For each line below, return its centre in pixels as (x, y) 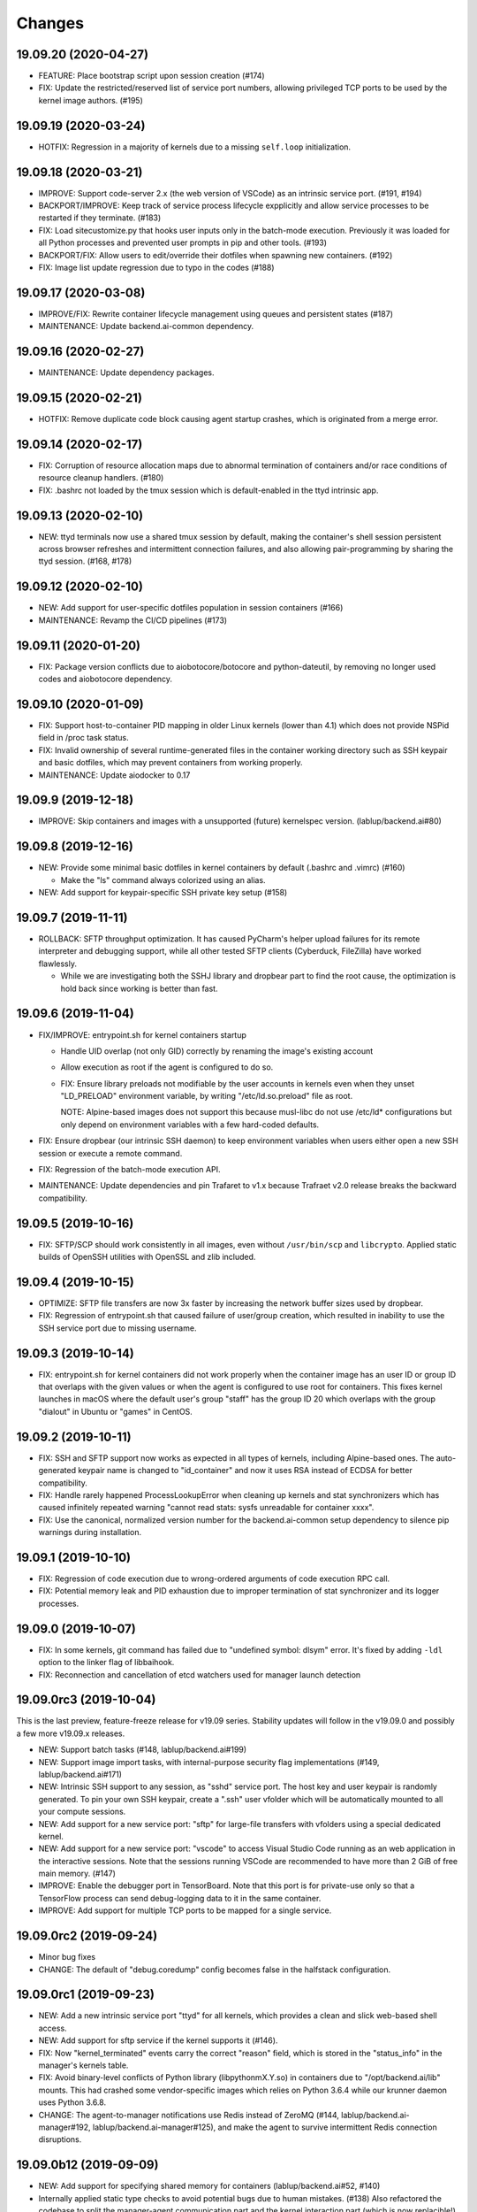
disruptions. (60, 2139)
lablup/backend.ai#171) (80, 1774)
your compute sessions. (82, 1812)
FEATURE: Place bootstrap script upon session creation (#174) (151, 76)
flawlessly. (57, 964)
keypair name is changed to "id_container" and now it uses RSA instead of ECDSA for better (245, 1471)
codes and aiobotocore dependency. (105, 679)
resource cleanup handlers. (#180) (101, 478)
